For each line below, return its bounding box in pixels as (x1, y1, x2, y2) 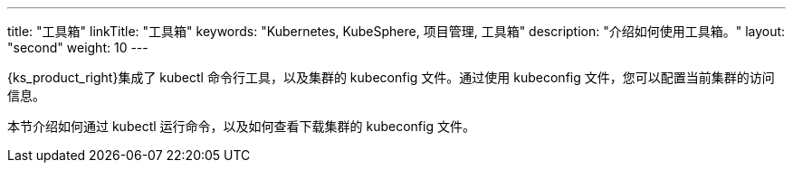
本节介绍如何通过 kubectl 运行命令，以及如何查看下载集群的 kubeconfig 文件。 (7, 118, 475, 134)
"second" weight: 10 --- (7, 40, 148, 55)
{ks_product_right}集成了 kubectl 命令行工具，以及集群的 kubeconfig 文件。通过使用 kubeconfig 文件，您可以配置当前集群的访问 (7, 70, 775, 85)
